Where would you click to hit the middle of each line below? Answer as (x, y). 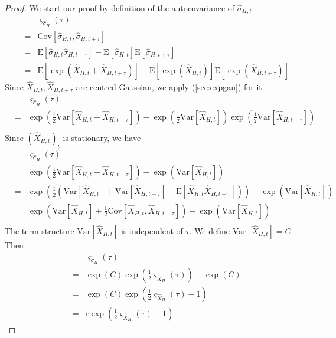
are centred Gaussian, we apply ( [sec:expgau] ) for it (169, 87)
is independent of (152, 230)
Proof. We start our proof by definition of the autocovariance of (120, 8)
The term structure (40, 230)
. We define (210, 230)
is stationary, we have (102, 137)
